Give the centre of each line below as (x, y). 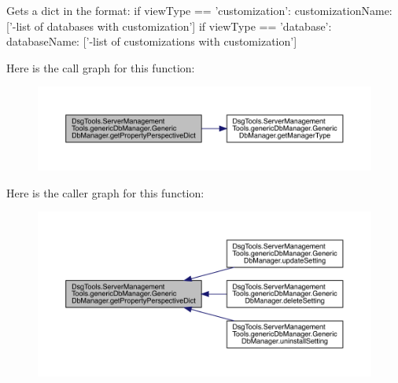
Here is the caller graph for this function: (105, 192)
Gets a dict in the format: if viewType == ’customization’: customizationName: (199, 10)
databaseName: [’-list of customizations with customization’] (152, 41)
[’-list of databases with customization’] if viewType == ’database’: (169, 26)
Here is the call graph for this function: (101, 67)
